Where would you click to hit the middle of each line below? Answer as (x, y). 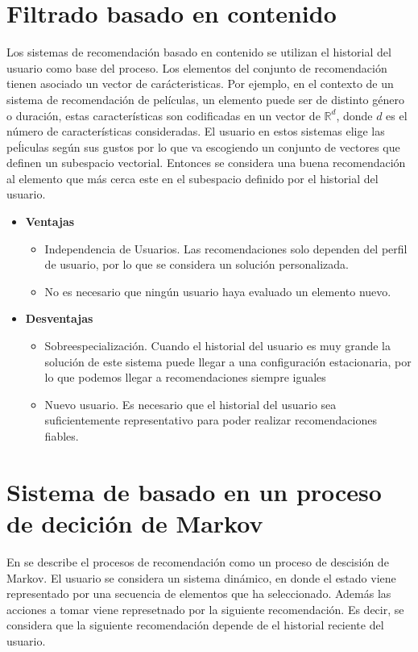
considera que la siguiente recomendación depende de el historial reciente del (195, 625)
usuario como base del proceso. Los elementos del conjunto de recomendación (197, 67)
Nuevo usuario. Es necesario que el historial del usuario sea (190, 404)
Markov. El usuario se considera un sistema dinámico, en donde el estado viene (201, 577)
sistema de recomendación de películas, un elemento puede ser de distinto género (205, 99)
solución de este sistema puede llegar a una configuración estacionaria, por (228, 361)
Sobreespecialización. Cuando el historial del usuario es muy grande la (218, 346)
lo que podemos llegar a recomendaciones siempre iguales (185, 377)
